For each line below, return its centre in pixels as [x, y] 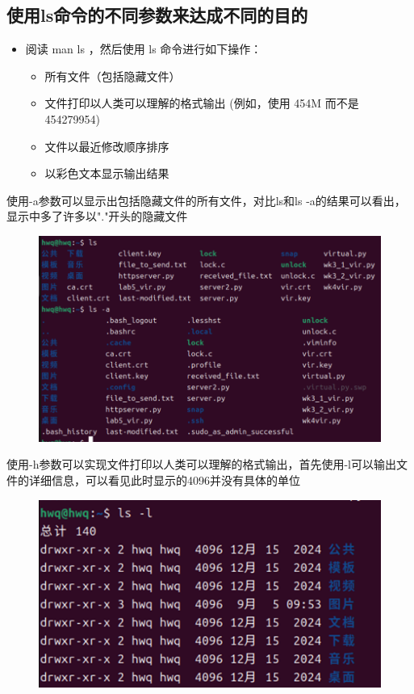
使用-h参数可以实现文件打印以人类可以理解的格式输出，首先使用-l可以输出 [201, 464]
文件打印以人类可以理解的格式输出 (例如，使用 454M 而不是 [202, 103]
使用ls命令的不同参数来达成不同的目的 [157, 15]
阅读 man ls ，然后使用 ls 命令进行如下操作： [144, 49]
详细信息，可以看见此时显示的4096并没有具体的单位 [164, 480]
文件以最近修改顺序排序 [107, 146]
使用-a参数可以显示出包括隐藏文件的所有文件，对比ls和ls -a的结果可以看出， [206, 200]
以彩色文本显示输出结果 [107, 173]
